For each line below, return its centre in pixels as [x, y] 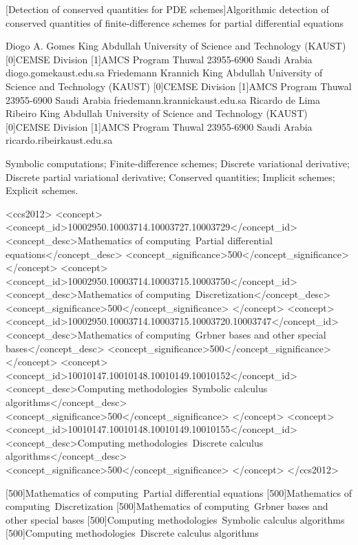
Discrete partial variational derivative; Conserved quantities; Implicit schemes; [170, 177]
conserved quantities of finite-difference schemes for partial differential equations [175, 22]
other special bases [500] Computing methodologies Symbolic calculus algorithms [175, 519]
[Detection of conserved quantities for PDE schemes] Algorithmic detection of [167, 9]
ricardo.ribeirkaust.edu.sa [59, 140]
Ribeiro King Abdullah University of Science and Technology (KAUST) [157, 113]
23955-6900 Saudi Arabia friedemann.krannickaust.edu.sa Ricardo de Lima [163, 99]
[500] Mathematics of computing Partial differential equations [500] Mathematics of [179, 492]
